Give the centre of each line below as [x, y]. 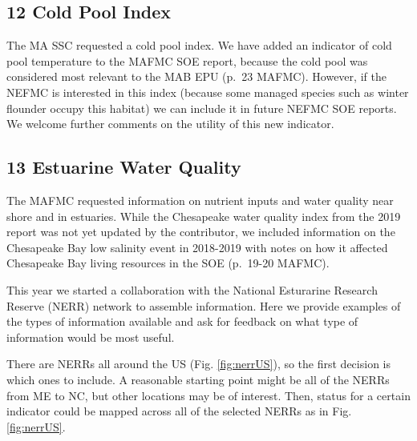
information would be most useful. [91, 337]
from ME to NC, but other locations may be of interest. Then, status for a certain [208, 395]
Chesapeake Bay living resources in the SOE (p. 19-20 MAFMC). [168, 263]
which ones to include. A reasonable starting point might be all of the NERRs [198, 379]
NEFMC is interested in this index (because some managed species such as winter [208, 92]
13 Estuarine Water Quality [124, 167]
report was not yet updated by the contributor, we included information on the [201, 232]
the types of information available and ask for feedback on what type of [182, 321]
